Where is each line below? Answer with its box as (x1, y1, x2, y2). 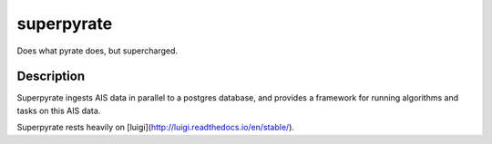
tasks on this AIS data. (16, 105, 101, 116)
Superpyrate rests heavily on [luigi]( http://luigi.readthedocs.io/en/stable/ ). (16, 122, 295, 133)
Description (16, 69, 86, 84)
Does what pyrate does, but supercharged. (16, 45, 178, 56)
